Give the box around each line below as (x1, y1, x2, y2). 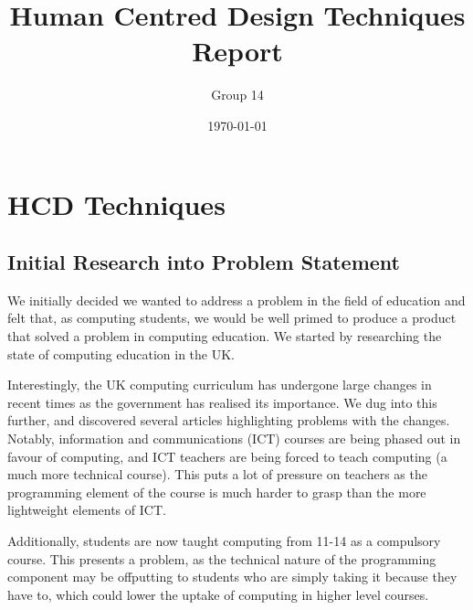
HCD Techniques (7, 185, 226, 222)
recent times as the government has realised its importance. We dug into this (7, 392, 437, 412)
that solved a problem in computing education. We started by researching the (7, 326, 442, 346)
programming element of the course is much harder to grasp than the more (7, 482, 426, 501)
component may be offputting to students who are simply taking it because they (7, 567, 457, 586)
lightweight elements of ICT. (7, 500, 166, 519)
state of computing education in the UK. (7, 344, 235, 363)
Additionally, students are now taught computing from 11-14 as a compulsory (7, 531, 441, 551)
